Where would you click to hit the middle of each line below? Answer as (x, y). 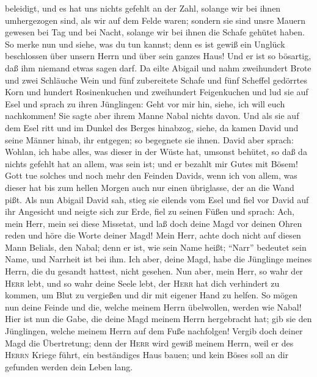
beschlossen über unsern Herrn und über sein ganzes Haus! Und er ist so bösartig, (158, 56)
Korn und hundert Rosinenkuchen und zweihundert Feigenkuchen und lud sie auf (157, 92)
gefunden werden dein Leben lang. (69, 366)
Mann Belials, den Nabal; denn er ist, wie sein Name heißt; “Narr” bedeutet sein (156, 247)
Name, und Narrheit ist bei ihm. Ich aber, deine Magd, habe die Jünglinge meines (158, 259)
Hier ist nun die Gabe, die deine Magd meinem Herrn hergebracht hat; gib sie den (158, 319)
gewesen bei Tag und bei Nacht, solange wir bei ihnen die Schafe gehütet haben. (155, 32)
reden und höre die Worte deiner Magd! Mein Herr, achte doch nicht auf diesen (153, 235)
